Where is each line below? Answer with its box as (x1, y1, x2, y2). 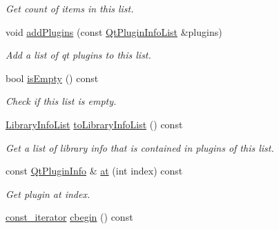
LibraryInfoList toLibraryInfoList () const (6, 117, 183, 131)
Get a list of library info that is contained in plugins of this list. (6, 140, 274, 155)
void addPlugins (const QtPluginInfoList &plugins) (6, 24, 222, 39)
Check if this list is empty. (6, 94, 117, 108)
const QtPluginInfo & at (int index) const (6, 163, 183, 178)
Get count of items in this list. (6, 1, 134, 15)
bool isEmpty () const (6, 70, 99, 85)
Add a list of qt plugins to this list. (6, 48, 151, 62)
